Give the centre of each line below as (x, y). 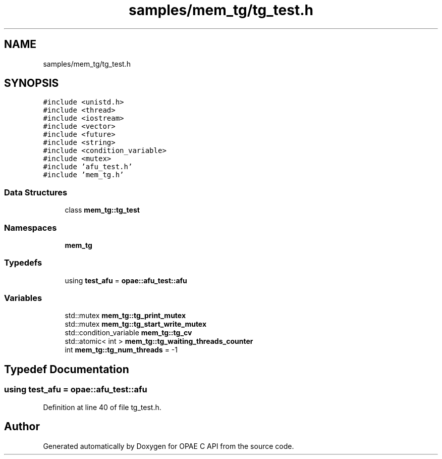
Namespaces (31, 227)
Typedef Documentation (67, 369)
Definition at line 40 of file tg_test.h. (102, 407)
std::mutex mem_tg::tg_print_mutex (125, 316)
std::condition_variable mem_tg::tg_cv (128, 333)
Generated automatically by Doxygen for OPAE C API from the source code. (169, 446)
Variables (23, 298)
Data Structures (36, 192)
